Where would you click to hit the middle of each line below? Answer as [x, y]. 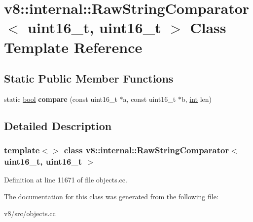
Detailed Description [58, 125]
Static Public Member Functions [89, 78]
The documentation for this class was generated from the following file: [111, 197]
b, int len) [196, 99]
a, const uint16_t [149, 99]
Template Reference [73, 47]
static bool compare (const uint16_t [61, 99]
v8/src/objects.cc [30, 213]
